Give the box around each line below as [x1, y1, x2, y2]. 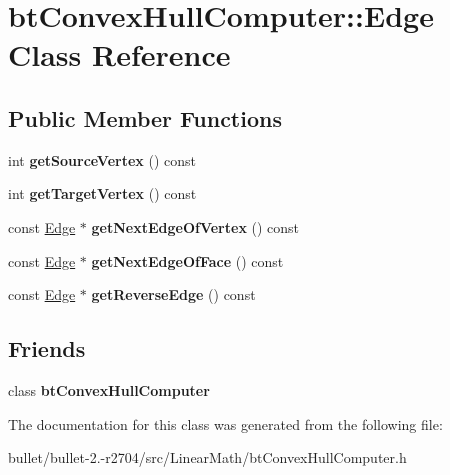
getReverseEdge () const [91, 284, 256, 305]
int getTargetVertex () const [8, 183, 197, 204]
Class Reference [8, 34, 231, 75]
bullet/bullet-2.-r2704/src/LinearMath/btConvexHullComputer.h [8, 447, 407, 468]
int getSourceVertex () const [8, 149, 197, 170]
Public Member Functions [8, 102, 282, 133]
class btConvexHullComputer [8, 379, 210, 400]
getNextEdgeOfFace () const [91, 250, 284, 271]
